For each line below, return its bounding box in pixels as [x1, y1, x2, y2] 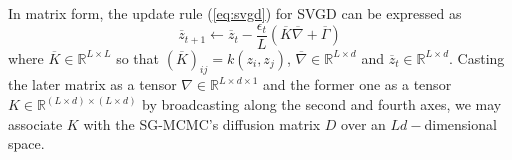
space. [8, 133, 45, 154]
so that [116, 47, 160, 68]
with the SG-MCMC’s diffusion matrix [83, 113, 321, 134]
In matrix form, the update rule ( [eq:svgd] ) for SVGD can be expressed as [8, 3, 462, 23]
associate [8, 113, 63, 134]
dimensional [424, 113, 497, 134]
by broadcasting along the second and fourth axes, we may [142, 94, 502, 115]
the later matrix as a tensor [8, 74, 177, 95]
